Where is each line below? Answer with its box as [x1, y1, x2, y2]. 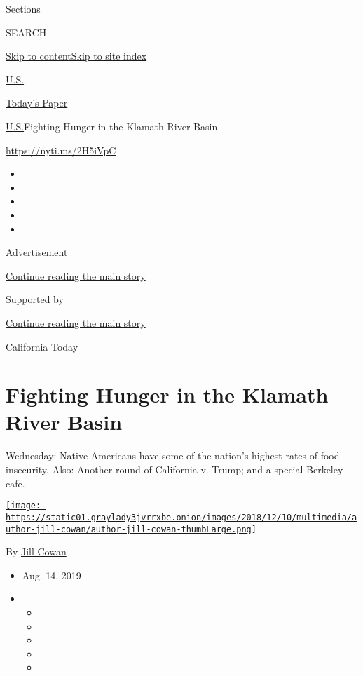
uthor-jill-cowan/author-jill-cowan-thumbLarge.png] [6, 524, 256, 534]
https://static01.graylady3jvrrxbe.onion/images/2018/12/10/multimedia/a [6, 512, 357, 522]
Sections [6, 1, 41, 15]
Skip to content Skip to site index [6, 48, 147, 63]
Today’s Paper [6, 95, 68, 110]
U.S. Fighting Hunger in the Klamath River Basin [6, 119, 218, 133]
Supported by [6, 292, 64, 306]
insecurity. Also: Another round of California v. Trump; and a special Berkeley [6, 462, 343, 476]
